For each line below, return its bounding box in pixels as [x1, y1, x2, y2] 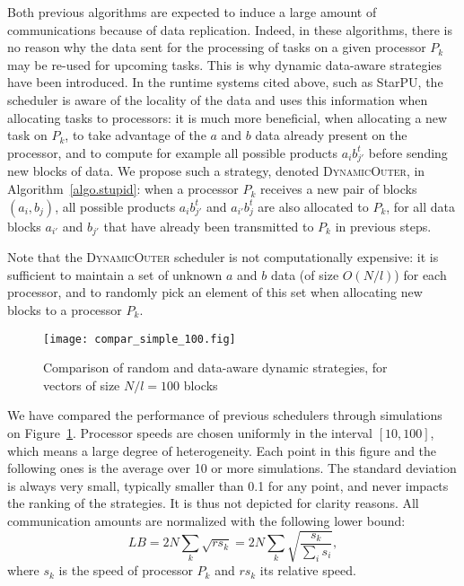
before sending [368, 143, 448, 162]
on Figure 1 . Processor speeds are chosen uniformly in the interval [7, 423, 373, 442]
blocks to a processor [7, 300, 122, 319]
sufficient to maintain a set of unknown [7, 265, 223, 284]
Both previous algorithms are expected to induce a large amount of [7, 3, 377, 21]
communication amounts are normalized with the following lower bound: [7, 511, 406, 529]
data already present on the [255, 126, 407, 144]
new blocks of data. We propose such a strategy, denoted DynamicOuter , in [7, 162, 425, 180]
